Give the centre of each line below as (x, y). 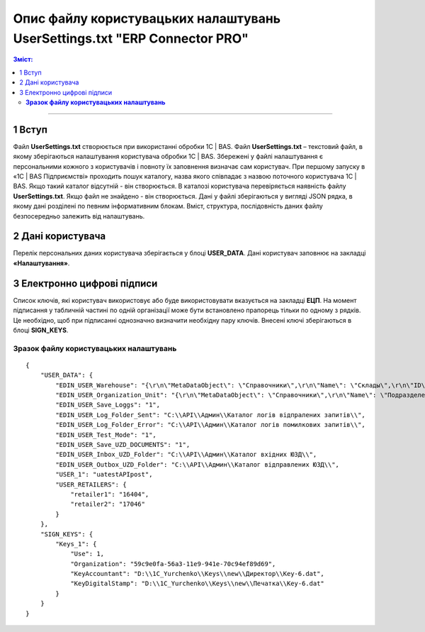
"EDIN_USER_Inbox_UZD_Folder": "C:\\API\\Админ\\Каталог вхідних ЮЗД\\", (186, 455)
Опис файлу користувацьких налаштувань (147, 18)
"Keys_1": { (76, 544)
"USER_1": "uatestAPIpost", (104, 475)
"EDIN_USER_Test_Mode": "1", (106, 435)
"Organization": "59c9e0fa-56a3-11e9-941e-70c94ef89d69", (173, 564)
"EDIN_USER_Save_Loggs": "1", (108, 405)
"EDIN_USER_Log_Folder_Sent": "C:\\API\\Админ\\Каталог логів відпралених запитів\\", (211, 415)
